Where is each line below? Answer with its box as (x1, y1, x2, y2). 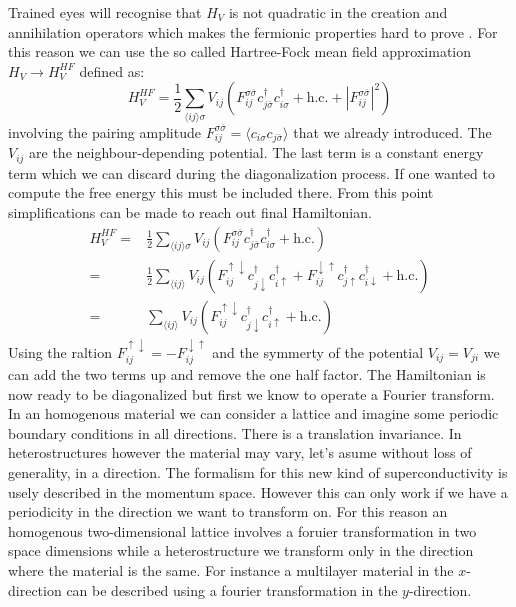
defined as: (79, 60, 145, 81)
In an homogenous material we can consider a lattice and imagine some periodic (8, 403, 499, 424)
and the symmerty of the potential (212, 341, 424, 362)
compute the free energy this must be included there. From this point (8, 182, 434, 203)
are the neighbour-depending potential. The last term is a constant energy (29, 142, 484, 163)
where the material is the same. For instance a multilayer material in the (8, 559, 454, 580)
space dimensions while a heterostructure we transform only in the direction (8, 540, 474, 561)
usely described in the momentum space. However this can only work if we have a (8, 481, 508, 502)
